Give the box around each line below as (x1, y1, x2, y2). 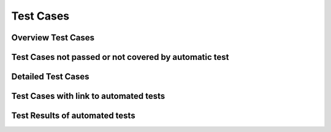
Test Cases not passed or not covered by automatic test (11, 52, 229, 62)
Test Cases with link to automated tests (11, 91, 165, 101)
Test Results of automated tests (11, 111, 135, 121)
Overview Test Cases (11, 32, 95, 43)
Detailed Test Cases (11, 71, 89, 82)
